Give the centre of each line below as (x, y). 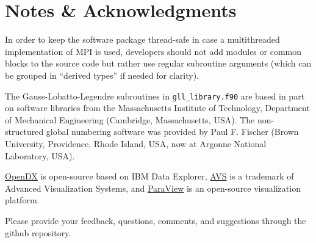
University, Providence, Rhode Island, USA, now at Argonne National (136, 143)
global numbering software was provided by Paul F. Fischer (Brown (172, 132)
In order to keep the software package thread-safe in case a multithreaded (142, 39)
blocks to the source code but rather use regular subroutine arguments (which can (158, 63)
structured (24, 132)
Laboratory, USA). (40, 155)
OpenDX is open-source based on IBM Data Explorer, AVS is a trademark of (149, 176)
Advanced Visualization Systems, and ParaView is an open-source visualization (153, 188)
